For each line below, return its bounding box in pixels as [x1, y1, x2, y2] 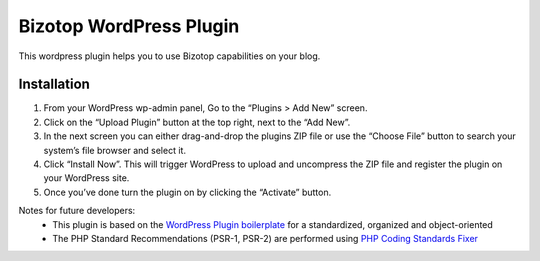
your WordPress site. [43, 172, 130, 184]
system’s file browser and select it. [43, 144, 187, 156]
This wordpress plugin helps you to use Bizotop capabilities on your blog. [18, 50, 321, 62]
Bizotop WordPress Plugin [18, 15, 240, 37]
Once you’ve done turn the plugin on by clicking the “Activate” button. [43, 186, 332, 198]
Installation [18, 76, 90, 93]
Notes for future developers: [18, 205, 136, 217]
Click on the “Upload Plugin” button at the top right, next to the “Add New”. [43, 116, 351, 128]
